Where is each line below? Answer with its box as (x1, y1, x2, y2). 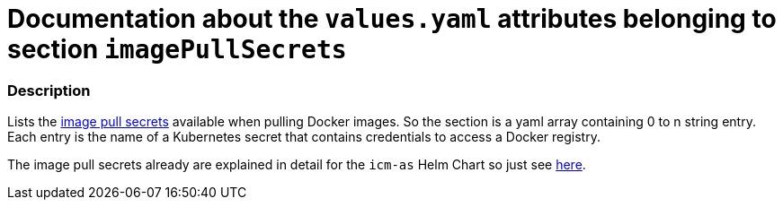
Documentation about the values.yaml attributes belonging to (7, 4, 777, 34)
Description (7, 81, 91, 99)
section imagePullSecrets (7, 34, 347, 65)
